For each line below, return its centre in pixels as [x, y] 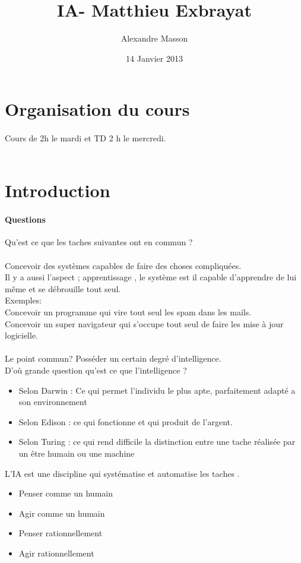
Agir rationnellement [56, 553]
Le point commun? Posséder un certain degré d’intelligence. [113, 358]
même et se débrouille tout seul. [63, 288]
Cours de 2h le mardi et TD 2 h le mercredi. [85, 138]
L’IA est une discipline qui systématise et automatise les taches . [122, 473]
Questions [25, 219]
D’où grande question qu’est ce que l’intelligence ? [96, 370]
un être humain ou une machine [77, 453]
